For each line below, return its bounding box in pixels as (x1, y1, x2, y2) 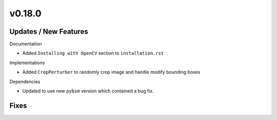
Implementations (9, 59, 45, 66)
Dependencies (9, 78, 41, 85)
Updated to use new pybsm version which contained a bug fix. (22, 88, 154, 94)
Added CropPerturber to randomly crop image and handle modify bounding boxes (22, 69, 201, 75)
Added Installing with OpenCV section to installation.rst (22, 50, 164, 56)
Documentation (9, 41, 42, 47)
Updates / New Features (9, 27, 88, 36)
